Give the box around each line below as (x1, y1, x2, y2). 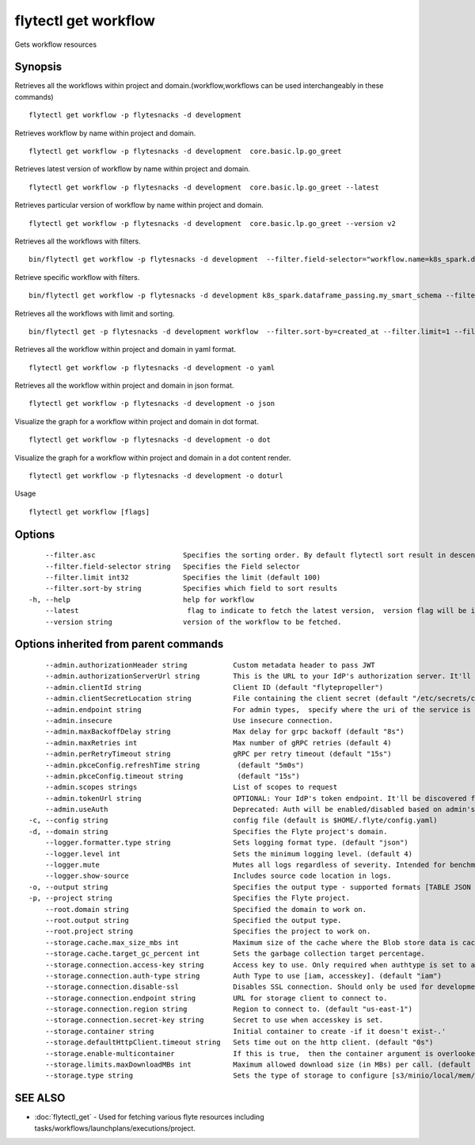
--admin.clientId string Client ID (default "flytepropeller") (44, 683, 384, 691)
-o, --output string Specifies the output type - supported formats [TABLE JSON (28, 883, 471, 891)
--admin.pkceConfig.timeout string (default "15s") (44, 772, 300, 780)
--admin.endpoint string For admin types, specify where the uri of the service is (44, 705, 471, 714)
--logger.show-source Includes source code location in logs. (44, 871, 392, 880)
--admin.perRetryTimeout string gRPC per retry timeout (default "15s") (44, 749, 392, 759)
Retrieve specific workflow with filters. (14, 272, 140, 281)
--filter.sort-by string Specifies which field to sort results (44, 584, 338, 593)
